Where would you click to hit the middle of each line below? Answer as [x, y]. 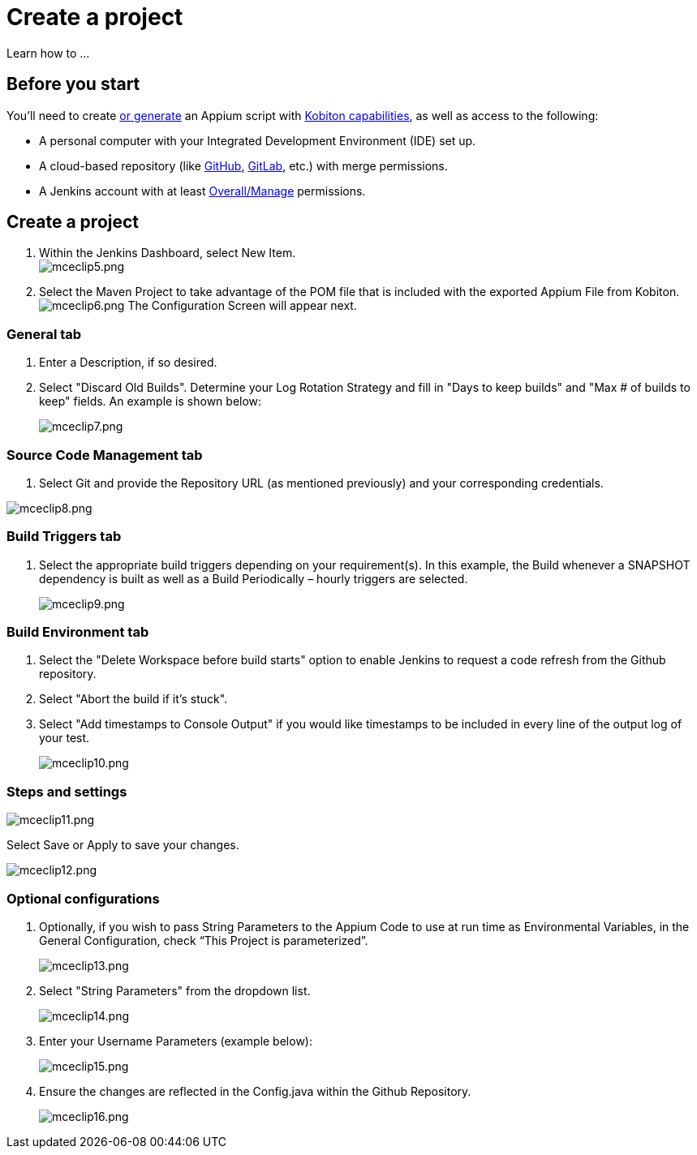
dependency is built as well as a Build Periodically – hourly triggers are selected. [254, 578]
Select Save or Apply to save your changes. [123, 845]
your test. [65, 738]
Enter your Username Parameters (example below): [176, 1041]
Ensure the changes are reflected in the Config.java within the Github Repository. [255, 1091]
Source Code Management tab [105, 455]
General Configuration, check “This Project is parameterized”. [204, 940]
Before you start [73, 84]
